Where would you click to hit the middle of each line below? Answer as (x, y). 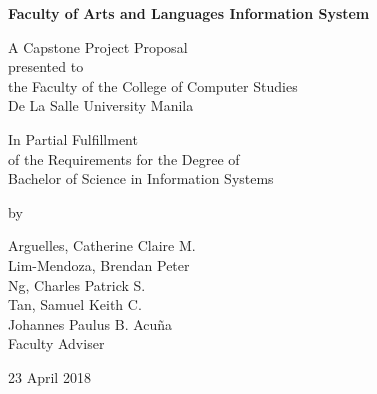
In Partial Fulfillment (73, 138)
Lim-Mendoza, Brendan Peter (99, 264)
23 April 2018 (49, 376)
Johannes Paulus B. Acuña (90, 323)
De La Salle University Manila (101, 105)
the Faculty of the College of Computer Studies (153, 85)
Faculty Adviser (56, 343)
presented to (46, 66)
